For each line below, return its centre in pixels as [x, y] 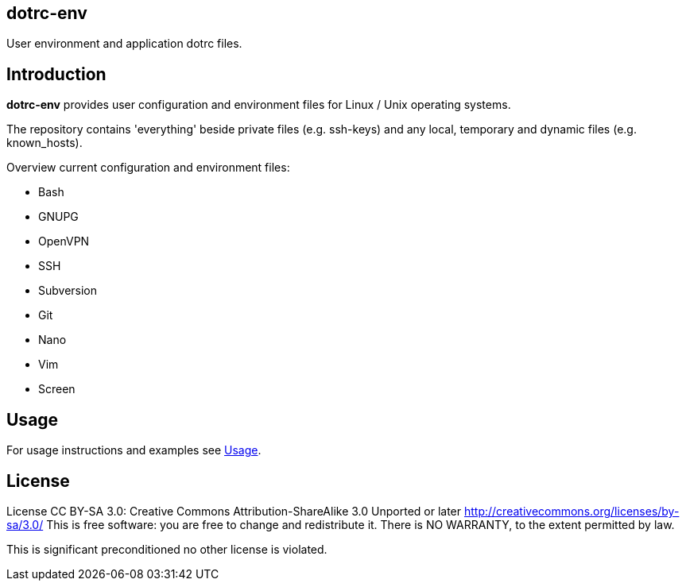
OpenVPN [64, 241]
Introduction [56, 74]
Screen [57, 389]
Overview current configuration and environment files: [148, 168]
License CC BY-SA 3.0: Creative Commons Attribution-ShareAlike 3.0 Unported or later [234, 511]
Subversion [68, 291]
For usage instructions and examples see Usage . [134, 450]
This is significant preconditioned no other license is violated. [167, 549]
